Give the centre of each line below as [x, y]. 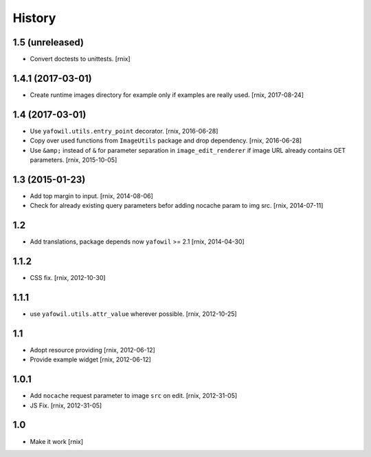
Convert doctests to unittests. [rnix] [80, 59]
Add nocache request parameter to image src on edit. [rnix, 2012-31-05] [134, 396]
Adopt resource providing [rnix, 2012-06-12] [93, 350]
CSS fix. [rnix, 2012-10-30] [68, 278]
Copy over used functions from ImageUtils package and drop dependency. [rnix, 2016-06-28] [166, 140]
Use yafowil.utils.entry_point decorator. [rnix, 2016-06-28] [124, 131]
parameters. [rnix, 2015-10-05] [74, 160]
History [34, 18]
